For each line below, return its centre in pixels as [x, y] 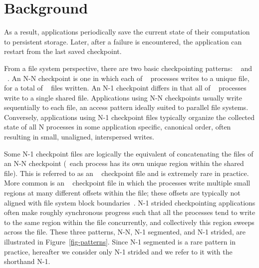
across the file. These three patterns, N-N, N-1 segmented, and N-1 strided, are [125, 232]
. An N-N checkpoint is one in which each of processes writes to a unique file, [128, 78]
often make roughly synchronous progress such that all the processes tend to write [130, 212]
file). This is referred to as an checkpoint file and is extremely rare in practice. [127, 173]
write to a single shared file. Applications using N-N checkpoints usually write [123, 97]
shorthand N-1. [27, 261]
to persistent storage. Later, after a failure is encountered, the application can [123, 41]
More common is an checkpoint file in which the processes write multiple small [127, 183]
